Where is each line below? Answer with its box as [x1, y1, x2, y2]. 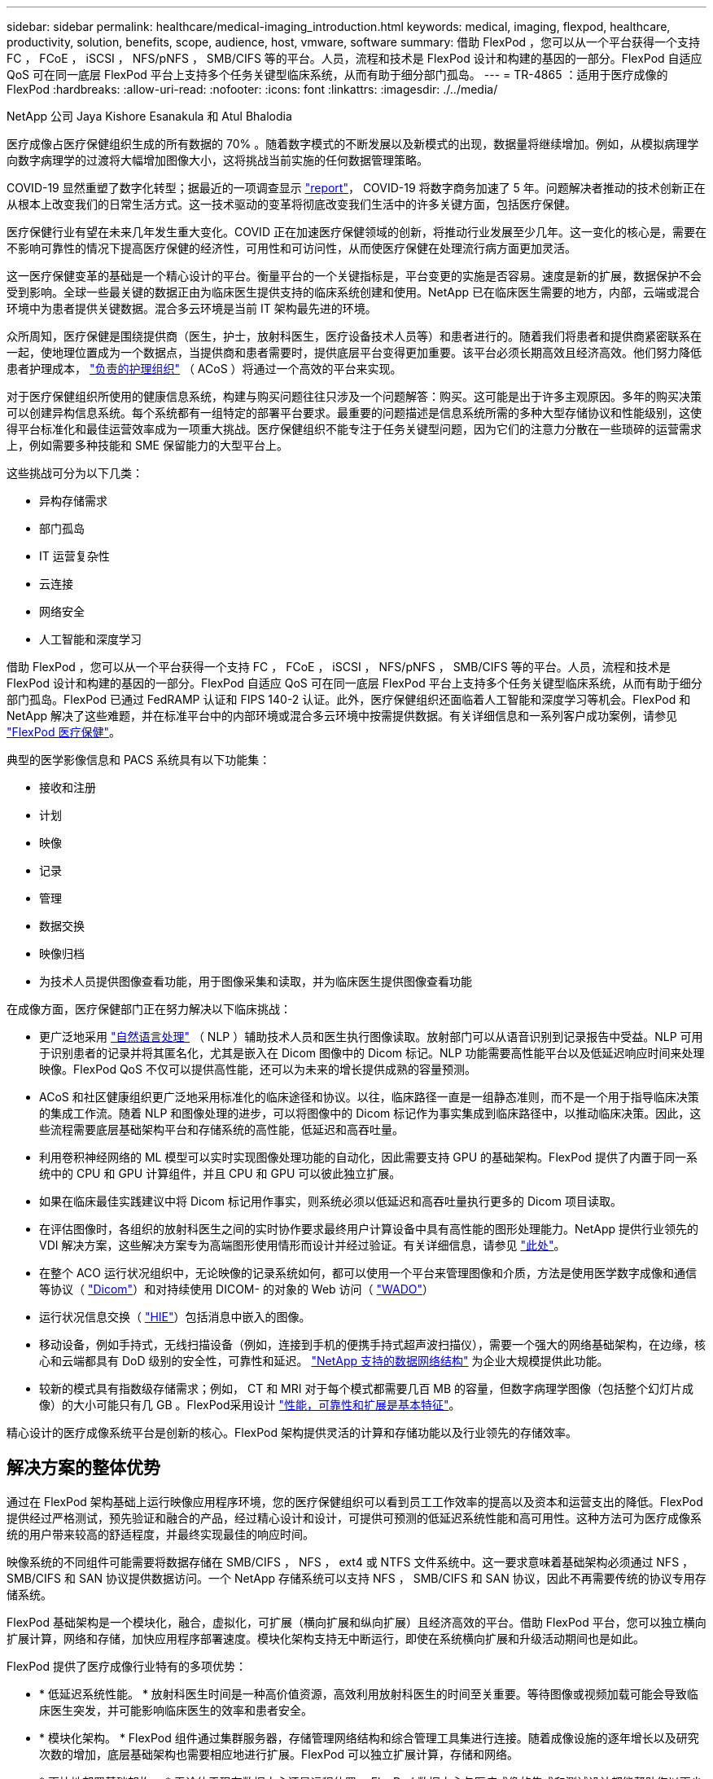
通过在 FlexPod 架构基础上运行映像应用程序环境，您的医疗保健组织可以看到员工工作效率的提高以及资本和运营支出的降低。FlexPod [7, 1494, 703, 1509]
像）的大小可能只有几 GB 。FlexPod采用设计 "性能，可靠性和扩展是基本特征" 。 [39, 1398, 461, 1412]
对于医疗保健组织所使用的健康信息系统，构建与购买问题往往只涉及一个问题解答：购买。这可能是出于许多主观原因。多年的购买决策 [7, 389, 702, 403]
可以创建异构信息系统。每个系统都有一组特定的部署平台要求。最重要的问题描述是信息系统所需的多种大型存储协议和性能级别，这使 [7, 406, 702, 419]
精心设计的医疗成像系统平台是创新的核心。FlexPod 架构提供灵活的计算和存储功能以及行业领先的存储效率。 [7, 1425, 577, 1439]
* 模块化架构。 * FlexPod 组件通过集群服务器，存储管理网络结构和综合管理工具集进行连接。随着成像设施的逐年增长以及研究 [39, 1730, 699, 1745]
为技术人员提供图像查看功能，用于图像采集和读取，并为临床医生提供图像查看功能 [39, 974, 472, 988]
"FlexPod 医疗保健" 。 [7, 725, 120, 739]
